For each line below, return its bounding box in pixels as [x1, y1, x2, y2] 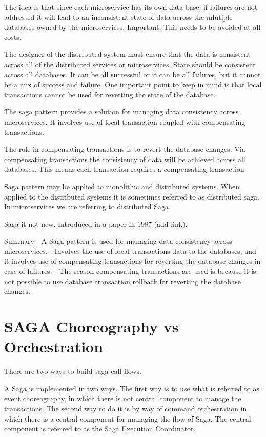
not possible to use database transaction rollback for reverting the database [4, 275, 241, 286]
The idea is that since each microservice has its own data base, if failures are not [4, 2, 258, 12]
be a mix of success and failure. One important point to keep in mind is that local [4, 79, 262, 90]
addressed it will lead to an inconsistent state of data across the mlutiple [4, 11, 233, 22]
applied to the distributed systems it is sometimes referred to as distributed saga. [4, 191, 259, 202]
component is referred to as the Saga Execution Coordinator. [4, 423, 196, 434]
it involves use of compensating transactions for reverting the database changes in [4, 255, 261, 266]
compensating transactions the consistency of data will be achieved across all [4, 153, 245, 164]
